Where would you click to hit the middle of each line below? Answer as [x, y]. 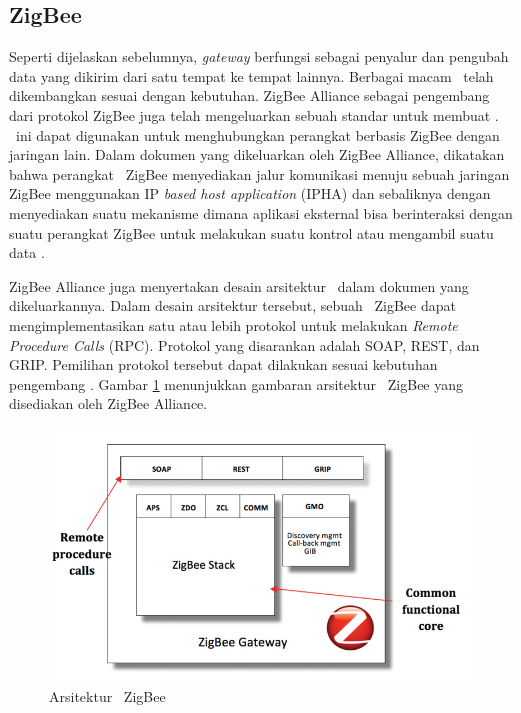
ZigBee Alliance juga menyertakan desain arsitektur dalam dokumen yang [239, 285]
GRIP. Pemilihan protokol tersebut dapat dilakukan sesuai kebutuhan [223, 364]
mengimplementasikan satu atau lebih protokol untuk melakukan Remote [233, 324]
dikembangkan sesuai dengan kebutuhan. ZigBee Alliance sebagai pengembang [249, 95]
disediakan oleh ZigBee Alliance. [108, 403]
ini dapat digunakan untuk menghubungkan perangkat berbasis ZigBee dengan [257, 134]
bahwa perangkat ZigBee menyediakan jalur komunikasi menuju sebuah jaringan [259, 173]
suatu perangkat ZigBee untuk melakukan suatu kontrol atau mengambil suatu [251, 232]
